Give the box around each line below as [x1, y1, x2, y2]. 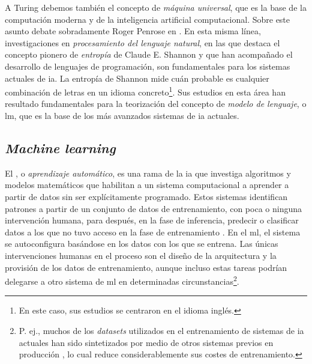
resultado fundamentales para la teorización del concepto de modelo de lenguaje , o [5, 97, 307, 110]
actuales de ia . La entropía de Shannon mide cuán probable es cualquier [5, 71, 269, 84]
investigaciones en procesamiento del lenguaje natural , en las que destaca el [5, 36, 280, 49]
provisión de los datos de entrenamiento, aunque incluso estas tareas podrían [5, 261, 287, 273]
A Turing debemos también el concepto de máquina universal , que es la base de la [5, 1, 307, 13]
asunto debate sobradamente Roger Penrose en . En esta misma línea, [5, 25, 261, 37]
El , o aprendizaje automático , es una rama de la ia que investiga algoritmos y [5, 166, 291, 179]
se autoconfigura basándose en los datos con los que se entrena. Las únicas [5, 237, 278, 250]
